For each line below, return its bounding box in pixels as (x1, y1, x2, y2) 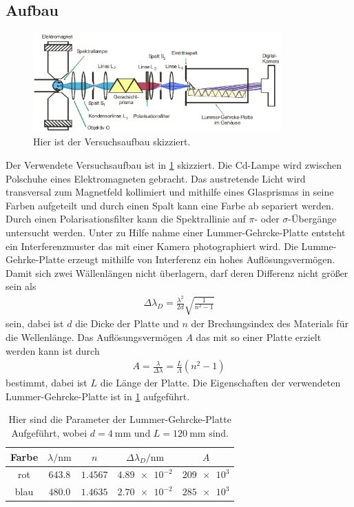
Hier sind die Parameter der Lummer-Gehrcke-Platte (8, 412, 231, 426)
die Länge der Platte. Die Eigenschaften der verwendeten (100, 375, 341, 390)
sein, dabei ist (6, 316, 64, 331)
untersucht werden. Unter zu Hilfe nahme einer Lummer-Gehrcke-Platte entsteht (6, 225, 346, 240)
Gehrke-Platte (6, 252, 65, 267)
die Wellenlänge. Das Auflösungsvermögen (6, 329, 183, 344)
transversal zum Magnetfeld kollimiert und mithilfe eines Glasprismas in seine (6, 185, 334, 199)
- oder (254, 211, 280, 226)
